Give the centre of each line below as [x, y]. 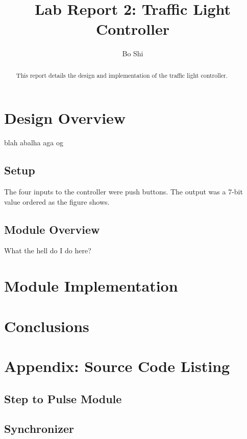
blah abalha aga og [34, 142]
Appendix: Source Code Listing [117, 366]
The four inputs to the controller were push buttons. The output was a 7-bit [123, 192]
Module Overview [52, 229]
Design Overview [65, 118]
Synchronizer [39, 429]
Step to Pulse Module [63, 398]
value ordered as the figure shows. [57, 201]
